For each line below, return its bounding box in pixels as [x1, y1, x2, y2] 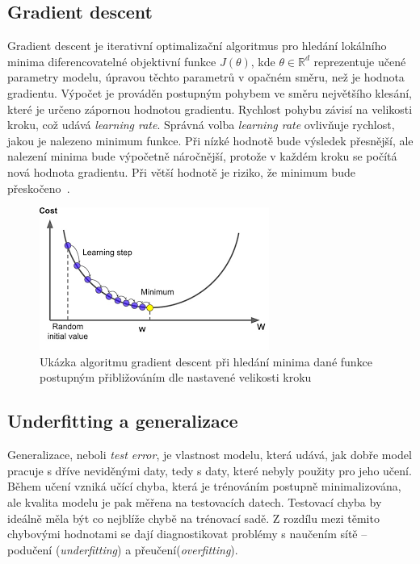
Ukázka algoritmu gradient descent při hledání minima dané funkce [40, 353, 373, 370]
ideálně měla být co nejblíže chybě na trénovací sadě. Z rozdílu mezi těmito [7, 509, 380, 526]
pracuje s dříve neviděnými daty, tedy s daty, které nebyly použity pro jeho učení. [7, 462, 412, 478]
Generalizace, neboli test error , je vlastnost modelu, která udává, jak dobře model [7, 446, 412, 463]
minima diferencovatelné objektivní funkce [7, 52, 216, 69]
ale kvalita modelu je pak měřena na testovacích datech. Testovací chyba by [7, 493, 382, 510]
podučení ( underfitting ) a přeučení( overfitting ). [7, 541, 238, 558]
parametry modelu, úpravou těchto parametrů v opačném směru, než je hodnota [7, 69, 405, 86]
